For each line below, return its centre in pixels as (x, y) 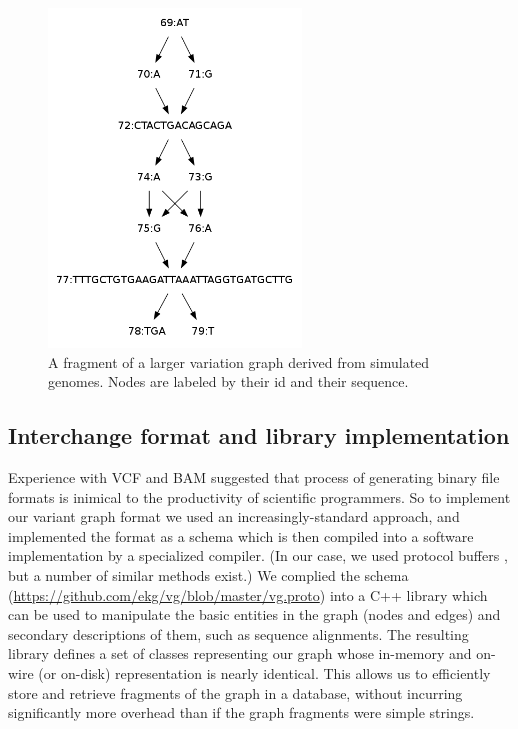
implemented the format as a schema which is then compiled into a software (241, 535)
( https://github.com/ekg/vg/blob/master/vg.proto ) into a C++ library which (248, 594)
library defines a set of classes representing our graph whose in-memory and (240, 653)
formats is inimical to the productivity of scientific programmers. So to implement (259, 496)
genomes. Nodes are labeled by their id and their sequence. (228, 381)
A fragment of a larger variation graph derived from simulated (239, 361)
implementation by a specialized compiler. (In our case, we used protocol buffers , (258, 555)
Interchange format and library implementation (259, 435)
